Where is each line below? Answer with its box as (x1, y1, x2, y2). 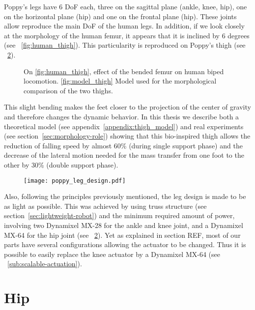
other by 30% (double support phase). (4, 159, 118, 169)
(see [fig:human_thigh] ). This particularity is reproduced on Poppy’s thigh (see (4, 40, 246, 50)
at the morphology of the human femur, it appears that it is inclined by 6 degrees (4, 30, 250, 40)
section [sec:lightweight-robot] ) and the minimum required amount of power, (4, 210, 235, 221)
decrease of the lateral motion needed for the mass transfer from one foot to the (4, 150, 244, 160)
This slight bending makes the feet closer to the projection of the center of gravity (4, 102, 251, 112)
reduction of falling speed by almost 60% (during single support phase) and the (4, 140, 243, 150)
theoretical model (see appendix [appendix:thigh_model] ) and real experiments (4, 121, 244, 131)
